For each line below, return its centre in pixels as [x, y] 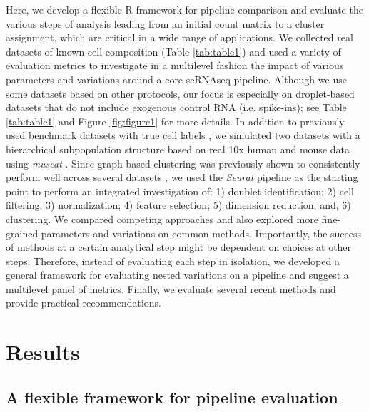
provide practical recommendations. [84, 303]
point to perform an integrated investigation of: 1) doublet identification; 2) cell [180, 191]
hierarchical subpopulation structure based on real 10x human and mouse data [178, 149]
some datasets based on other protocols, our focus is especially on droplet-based [180, 93]
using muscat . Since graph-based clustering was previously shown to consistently [183, 163]
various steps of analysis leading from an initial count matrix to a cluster [165, 23]
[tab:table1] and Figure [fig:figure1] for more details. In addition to [151, 121]
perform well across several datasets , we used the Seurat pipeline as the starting [182, 177]
